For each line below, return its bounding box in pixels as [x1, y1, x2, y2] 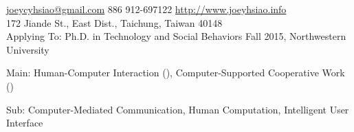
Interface [6, 115, 43, 130]
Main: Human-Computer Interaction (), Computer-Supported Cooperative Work [6, 65, 345, 80]
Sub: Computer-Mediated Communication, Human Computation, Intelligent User [6, 102, 349, 116]
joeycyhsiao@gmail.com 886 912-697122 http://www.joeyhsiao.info [6, 2, 287, 16]
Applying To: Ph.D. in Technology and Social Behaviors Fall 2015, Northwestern [6, 29, 346, 43]
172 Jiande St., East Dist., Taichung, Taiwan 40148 [6, 15, 223, 30]
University [6, 42, 49, 56]
